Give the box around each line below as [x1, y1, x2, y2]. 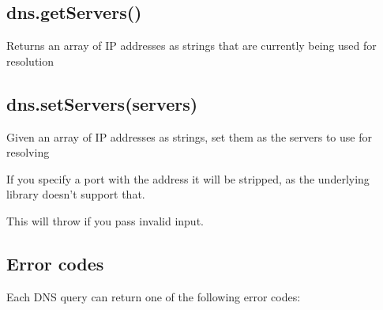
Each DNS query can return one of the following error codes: [6, 288, 301, 304]
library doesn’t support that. [6, 186, 145, 202]
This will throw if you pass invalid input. [6, 212, 204, 229]
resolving [6, 144, 50, 161]
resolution [6, 52, 54, 69]
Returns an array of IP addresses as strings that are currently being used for [6, 37, 377, 54]
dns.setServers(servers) [6, 91, 198, 115]
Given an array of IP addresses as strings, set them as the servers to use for [6, 128, 372, 145]
